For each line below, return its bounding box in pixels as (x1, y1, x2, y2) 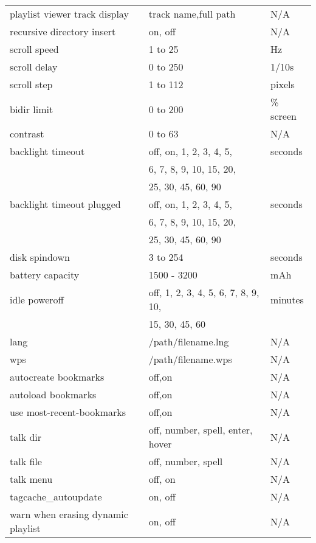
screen (270, 109, 297, 123)
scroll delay (10, 60, 58, 74)
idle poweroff (10, 292, 64, 306)
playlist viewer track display (10, 7, 129, 21)
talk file (10, 454, 42, 468)
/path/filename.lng (148, 334, 229, 348)
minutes (270, 292, 304, 306)
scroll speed (10, 42, 59, 56)
